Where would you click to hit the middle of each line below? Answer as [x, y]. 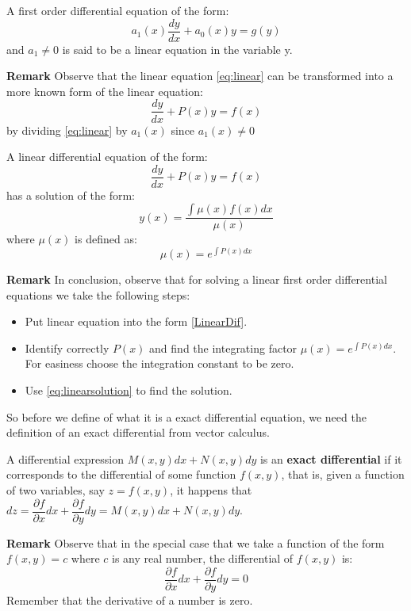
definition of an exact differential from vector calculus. [138, 432]
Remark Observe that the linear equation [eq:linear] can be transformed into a [200, 76]
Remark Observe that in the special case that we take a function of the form [196, 542]
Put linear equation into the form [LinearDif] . [136, 321]
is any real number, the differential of [203, 558]
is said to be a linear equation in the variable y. [177, 49]
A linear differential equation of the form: [107, 157]
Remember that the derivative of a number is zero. [130, 600]
